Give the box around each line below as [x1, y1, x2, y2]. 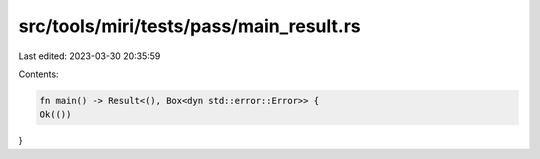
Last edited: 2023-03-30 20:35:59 [18, 50, 161, 62]
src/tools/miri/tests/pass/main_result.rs [18, 15, 361, 37]
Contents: [18, 68, 59, 80]
